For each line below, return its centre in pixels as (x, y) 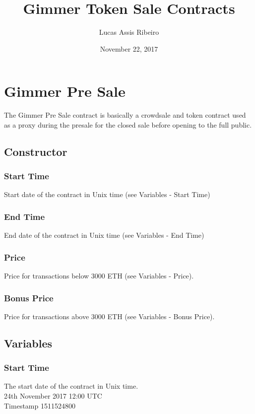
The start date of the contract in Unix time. (71, 386)
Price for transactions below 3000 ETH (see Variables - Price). (99, 276)
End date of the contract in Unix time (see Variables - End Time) (104, 235)
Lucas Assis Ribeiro (129, 32)
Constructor (36, 151)
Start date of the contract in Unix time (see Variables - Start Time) (107, 194)
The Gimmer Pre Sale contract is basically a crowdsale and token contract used (125, 115)
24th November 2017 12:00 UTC (53, 396)
